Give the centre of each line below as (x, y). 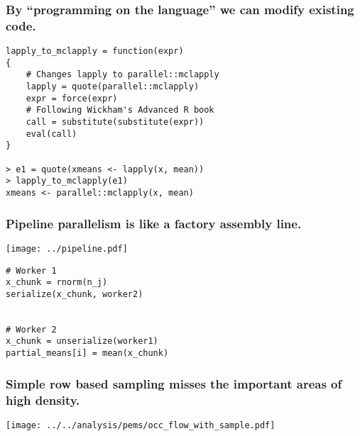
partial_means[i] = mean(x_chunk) (87, 353)
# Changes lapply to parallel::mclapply (122, 75)
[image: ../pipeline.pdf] (67, 248)
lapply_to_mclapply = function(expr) (95, 51)
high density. (43, 399)
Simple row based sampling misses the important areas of (174, 383)
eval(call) (51, 134)
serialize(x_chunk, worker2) (75, 294)
